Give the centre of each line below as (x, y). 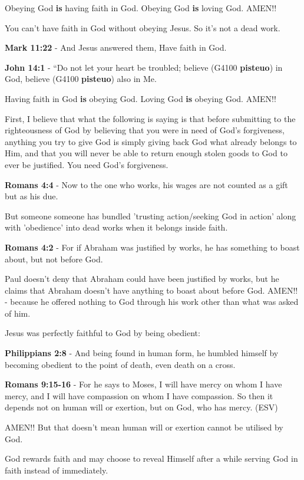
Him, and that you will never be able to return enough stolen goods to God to (146, 153)
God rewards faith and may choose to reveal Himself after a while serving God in (151, 458)
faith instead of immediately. (57, 470)
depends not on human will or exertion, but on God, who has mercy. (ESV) (141, 407)
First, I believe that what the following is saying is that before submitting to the (150, 118)
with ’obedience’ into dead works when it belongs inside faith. (116, 227)
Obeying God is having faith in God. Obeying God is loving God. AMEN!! (141, 8)
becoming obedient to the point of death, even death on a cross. (120, 364)
